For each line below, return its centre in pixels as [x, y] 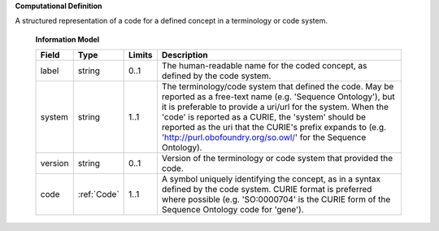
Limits [141, 55]
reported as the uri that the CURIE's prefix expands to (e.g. [274, 128]
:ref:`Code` [98, 194]
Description [185, 55]
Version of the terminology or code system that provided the [277, 159]
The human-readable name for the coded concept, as [264, 66]
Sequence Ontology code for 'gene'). [233, 210]
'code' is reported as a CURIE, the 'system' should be [263, 117]
